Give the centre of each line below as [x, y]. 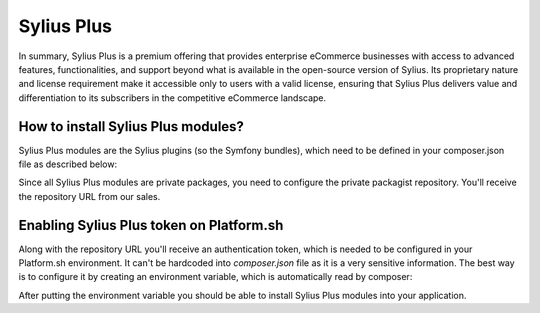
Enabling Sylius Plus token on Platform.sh [151, 225]
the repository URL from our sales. [89, 196]
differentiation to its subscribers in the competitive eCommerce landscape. [172, 97]
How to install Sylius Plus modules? [131, 126]
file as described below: [68, 164]
